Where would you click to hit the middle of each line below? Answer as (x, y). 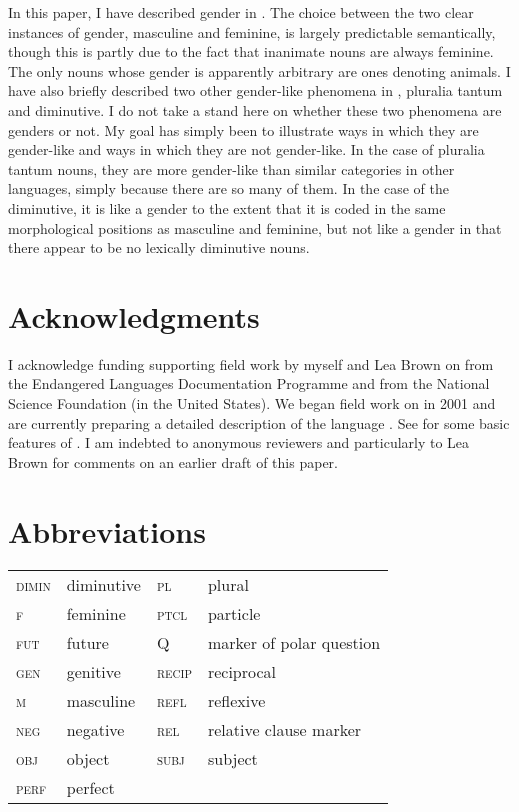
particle (234, 613)
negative (95, 729)
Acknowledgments (134, 315)
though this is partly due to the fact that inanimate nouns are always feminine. (251, 51)
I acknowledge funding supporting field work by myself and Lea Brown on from (251, 363)
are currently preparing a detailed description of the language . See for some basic (259, 422)
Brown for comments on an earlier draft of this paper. (173, 461)
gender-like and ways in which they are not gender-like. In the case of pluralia (246, 149)
